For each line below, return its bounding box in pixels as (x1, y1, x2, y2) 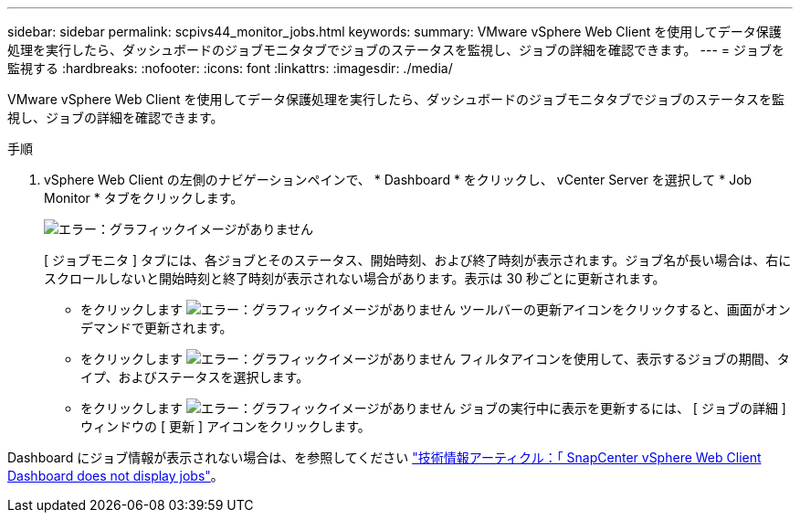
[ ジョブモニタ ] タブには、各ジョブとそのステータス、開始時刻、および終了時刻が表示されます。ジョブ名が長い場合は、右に (44, 252, 792, 268)
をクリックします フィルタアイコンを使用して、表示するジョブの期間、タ (80, 351, 790, 366)
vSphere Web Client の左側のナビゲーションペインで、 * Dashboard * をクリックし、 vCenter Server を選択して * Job (44, 172, 753, 187)
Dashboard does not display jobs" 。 (7, 468, 224, 483)
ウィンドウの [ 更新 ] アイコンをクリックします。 (80, 419, 371, 434)
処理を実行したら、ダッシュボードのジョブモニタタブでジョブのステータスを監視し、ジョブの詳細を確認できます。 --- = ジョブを (7, 42, 784, 58)
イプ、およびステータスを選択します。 (80, 369, 310, 385)
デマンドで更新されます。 (80, 320, 233, 335)
